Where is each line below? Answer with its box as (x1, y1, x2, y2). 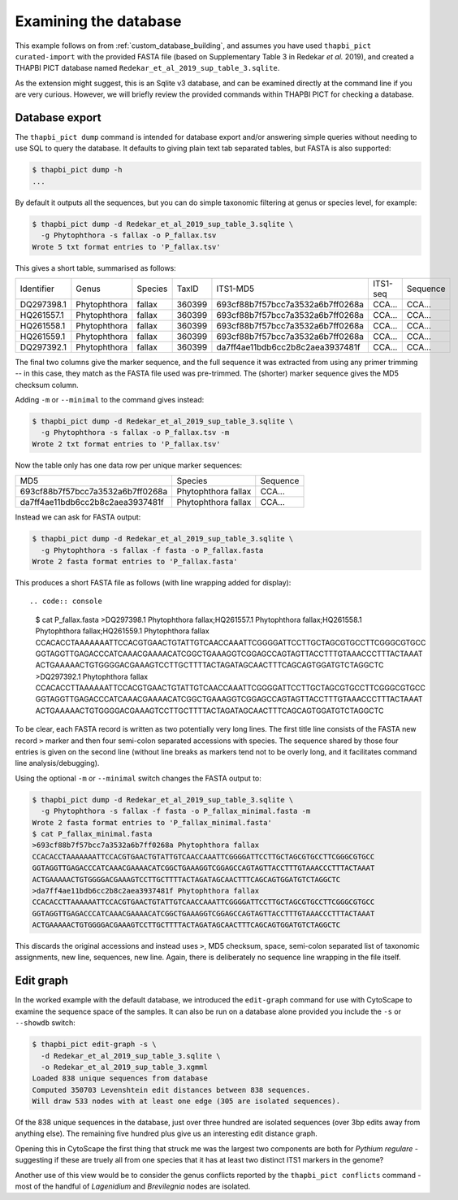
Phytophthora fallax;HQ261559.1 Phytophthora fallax (35, 626, 210, 636)
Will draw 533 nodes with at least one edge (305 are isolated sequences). (32, 1097, 341, 1106)
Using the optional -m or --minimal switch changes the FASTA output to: (15, 773, 261, 783)
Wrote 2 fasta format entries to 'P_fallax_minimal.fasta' (32, 818, 272, 827)
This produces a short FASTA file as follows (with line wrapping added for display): (15, 577, 292, 587)
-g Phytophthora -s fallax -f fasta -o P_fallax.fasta (41, 546, 264, 554)
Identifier (19, 283, 54, 294)
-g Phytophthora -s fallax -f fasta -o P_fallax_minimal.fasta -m (41, 807, 311, 816)
